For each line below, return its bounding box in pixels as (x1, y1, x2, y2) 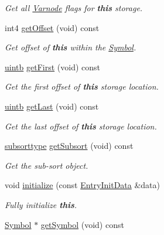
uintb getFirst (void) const (5, 60, 100, 73)
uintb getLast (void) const (5, 100, 99, 112)
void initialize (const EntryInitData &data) (5, 179, 160, 191)
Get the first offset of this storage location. (5, 80, 159, 93)
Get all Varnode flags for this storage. (5, 2, 143, 13)
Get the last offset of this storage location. (5, 120, 157, 132)
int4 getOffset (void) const (5, 21, 100, 33)
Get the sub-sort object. (5, 159, 88, 171)
